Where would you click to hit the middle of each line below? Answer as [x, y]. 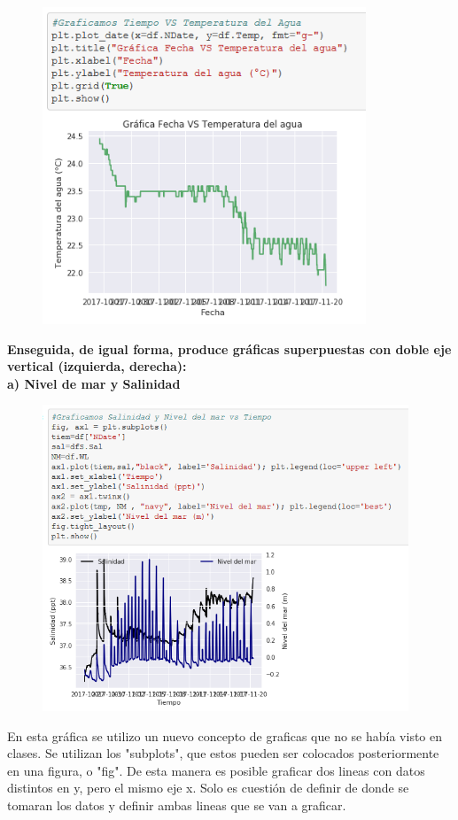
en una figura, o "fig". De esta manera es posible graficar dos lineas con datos [216, 770]
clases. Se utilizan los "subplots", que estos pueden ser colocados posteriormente [223, 753]
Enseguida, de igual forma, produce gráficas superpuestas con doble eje [229, 348]
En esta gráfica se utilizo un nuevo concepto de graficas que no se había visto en [225, 735]
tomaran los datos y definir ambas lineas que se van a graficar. [177, 805]
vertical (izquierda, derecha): [97, 366]
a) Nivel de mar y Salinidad [94, 383]
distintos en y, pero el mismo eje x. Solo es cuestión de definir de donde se [208, 788]
